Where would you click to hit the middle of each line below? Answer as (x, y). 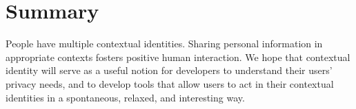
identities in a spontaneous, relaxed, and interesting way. (125, 97)
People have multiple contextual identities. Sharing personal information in (164, 44)
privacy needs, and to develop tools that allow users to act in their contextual (170, 83)
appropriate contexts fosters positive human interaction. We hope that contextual (178, 57)
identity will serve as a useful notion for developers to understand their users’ (169, 70)
